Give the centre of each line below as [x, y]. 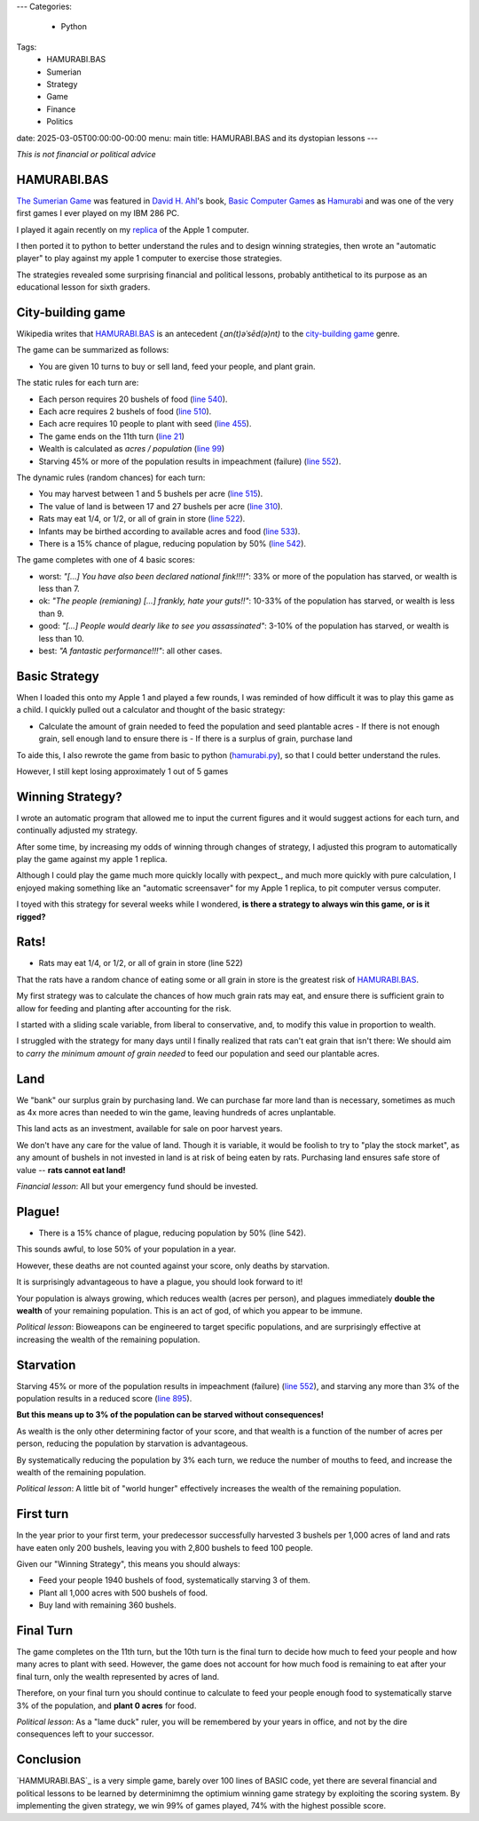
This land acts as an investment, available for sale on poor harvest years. [149, 1129]
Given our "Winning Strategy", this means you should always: [128, 1564]
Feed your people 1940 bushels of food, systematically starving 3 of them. [174, 1580]
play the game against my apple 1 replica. [92, 859]
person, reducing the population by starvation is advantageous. [132, 1443]
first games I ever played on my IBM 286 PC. [98, 213]
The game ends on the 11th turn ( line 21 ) [112, 436]
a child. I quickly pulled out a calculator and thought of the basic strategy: [151, 710]
